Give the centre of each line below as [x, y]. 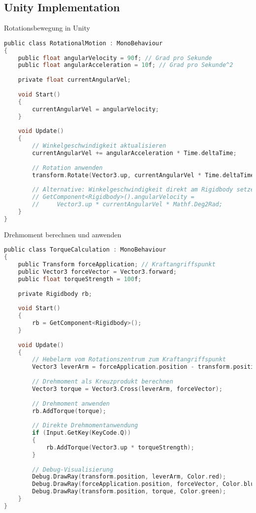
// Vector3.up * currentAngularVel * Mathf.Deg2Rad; [127, 205]
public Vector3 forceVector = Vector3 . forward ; [97, 272]
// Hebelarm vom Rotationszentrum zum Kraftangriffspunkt [129, 360]
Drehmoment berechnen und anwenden [63, 234]
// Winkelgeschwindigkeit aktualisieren [99, 146]
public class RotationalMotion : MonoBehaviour [83, 43]
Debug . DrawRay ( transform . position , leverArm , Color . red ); [129, 477]
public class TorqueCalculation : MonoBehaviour [85, 250]
